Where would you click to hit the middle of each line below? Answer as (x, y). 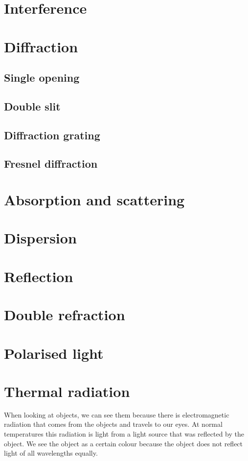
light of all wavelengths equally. (51, 453)
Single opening (42, 77)
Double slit (32, 106)
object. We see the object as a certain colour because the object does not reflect (124, 443)
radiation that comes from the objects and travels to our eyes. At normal (113, 424)
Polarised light (54, 353)
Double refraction (65, 315)
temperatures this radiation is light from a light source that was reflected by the (124, 434)
